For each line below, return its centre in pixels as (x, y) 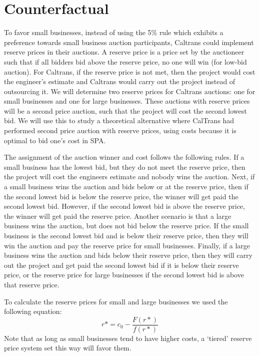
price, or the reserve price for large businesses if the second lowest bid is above (124, 275)
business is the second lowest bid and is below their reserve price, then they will (126, 235)
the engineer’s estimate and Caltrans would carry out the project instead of (120, 81)
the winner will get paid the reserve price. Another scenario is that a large (118, 216)
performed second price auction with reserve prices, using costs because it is (120, 130)
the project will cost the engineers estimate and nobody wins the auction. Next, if (129, 176)
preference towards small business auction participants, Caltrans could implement (129, 42)
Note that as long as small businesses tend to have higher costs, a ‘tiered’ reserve (128, 338)
